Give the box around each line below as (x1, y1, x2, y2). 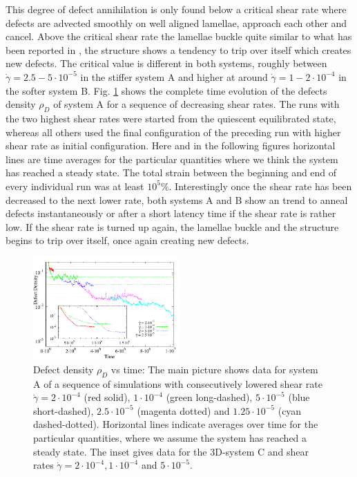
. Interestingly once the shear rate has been (168, 178, 352, 193)
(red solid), (84, 390, 131, 404)
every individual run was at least (6, 178, 144, 193)
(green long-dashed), (166, 390, 253, 404)
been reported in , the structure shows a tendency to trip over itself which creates (6, 42, 351, 57)
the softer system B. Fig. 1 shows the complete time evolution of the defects (6, 83, 327, 97)
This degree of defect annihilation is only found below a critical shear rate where (6, 2, 347, 16)
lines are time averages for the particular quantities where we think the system (6, 151, 338, 166)
